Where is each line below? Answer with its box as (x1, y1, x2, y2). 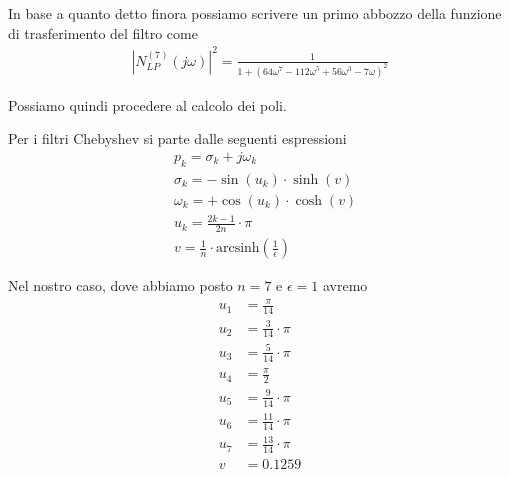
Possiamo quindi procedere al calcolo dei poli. (8, 94, 287, 115)
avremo (322, 275, 368, 296)
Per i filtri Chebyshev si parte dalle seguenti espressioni (8, 128, 347, 149)
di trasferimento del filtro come (8, 22, 198, 43)
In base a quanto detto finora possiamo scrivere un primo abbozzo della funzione (8, 3, 502, 23)
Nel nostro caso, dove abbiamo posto (8, 275, 233, 296)
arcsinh (215, 241, 260, 256)
